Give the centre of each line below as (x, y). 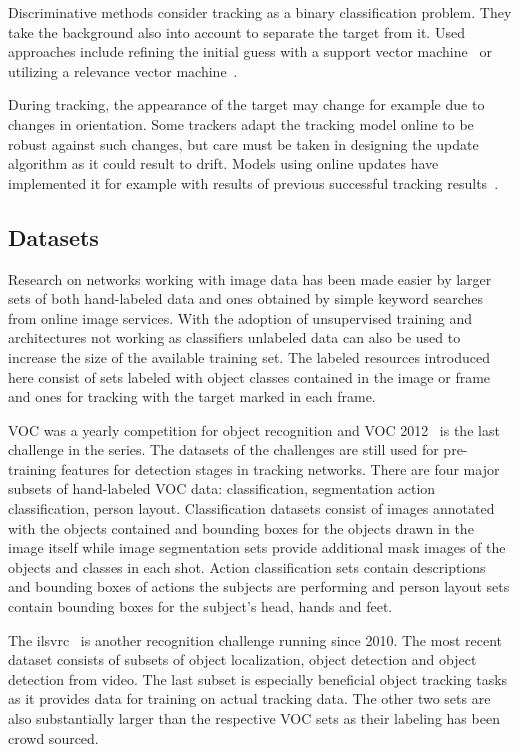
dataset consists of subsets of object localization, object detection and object (242, 659)
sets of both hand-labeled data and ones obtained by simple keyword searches (245, 298)
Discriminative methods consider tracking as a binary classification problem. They (260, 12)
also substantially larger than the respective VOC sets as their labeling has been (254, 718)
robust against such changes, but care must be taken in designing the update (243, 143)
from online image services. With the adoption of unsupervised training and (240, 317)
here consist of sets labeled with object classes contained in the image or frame (249, 376)
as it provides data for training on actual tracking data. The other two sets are (249, 698)
